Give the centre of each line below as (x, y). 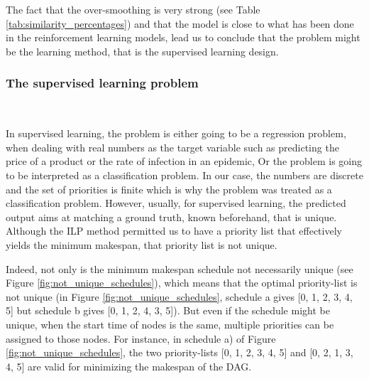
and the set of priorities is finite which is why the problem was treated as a (169, 189)
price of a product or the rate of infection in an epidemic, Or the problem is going (184, 161)
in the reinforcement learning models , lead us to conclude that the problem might (183, 37)
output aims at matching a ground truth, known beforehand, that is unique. (171, 217)
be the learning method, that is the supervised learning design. (142, 51)
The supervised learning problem (102, 83)
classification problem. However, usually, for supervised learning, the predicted (176, 203)
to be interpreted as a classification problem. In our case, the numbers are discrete (184, 175)
